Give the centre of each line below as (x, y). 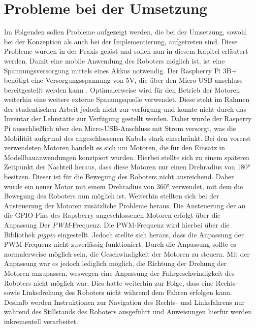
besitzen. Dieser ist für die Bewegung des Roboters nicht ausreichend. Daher (119, 177)
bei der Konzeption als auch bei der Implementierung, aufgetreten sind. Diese (121, 41)
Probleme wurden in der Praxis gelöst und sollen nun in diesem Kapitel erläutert (126, 51)
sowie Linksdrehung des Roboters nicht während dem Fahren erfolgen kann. (118, 292)
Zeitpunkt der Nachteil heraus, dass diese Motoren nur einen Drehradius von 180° (127, 167)
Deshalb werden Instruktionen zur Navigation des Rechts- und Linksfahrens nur (124, 302)
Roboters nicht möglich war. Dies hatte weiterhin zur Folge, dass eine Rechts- (121, 282)
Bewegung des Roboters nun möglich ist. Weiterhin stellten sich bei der (112, 196)
